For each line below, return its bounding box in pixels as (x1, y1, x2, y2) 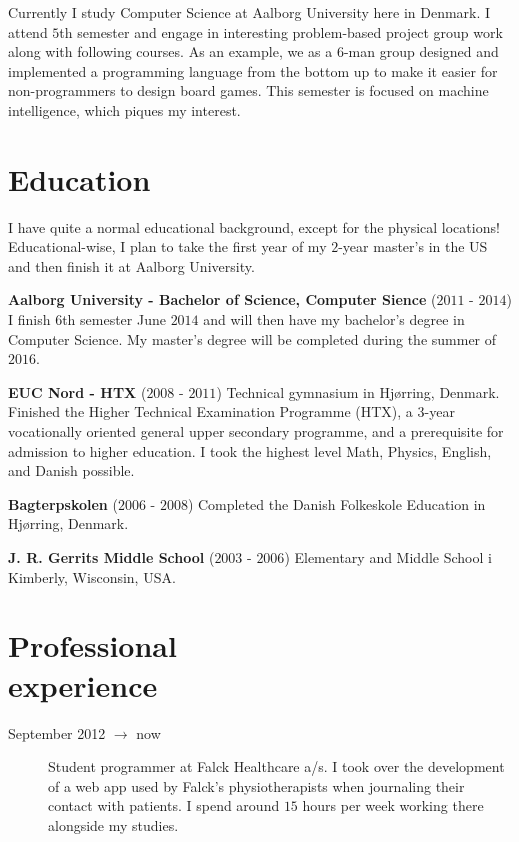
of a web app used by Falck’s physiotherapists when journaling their (48, 775, 465, 796)
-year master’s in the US (338, 236, 488, 257)
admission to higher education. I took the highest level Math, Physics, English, (8, 440, 492, 461)
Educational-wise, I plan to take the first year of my (8, 236, 327, 257)
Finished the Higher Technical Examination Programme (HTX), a (8, 401, 413, 422)
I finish (8, 309, 51, 330)
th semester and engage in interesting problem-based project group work (59, 21, 503, 42)
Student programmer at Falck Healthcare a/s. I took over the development (48, 756, 505, 777)
